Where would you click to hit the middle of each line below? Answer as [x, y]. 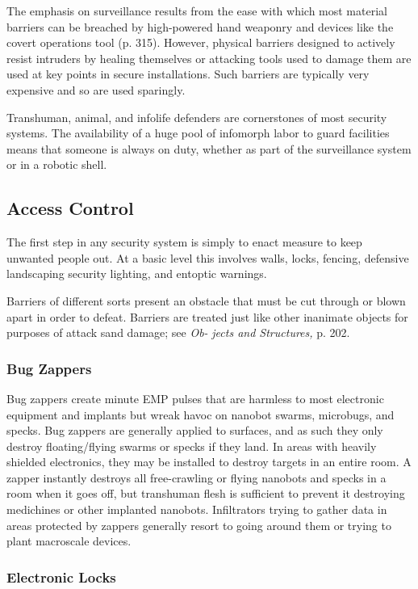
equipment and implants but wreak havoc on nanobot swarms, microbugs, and [201, 414]
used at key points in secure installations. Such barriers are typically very [188, 74]
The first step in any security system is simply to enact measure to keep [184, 242]
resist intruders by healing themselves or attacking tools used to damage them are [209, 58]
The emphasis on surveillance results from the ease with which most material [197, 11]
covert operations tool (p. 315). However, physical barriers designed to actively [201, 42]
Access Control [70, 208]
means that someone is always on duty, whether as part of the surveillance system [209, 148]
